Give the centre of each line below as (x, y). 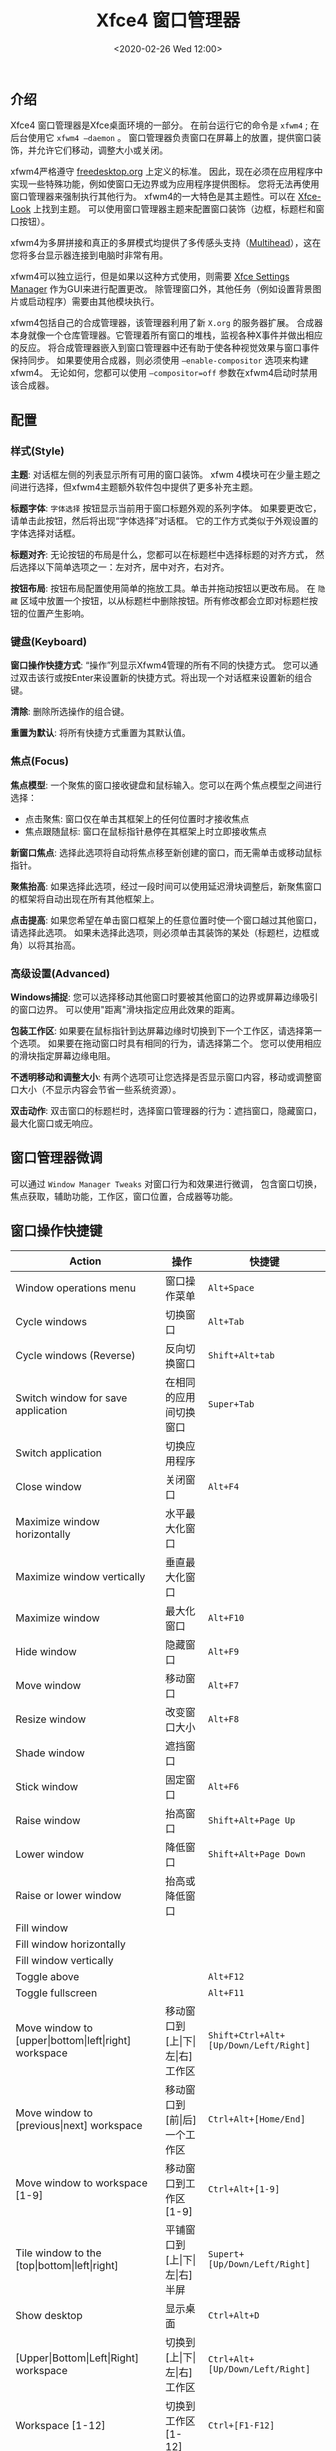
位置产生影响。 (58, 613)
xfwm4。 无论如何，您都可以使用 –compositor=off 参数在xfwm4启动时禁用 (164, 373)
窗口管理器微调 (56, 1157)
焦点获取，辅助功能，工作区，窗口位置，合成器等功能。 (124, 1196)
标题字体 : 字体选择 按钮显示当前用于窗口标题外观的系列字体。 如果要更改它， (166, 508)
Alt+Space (231, 1287)
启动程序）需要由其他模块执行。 (93, 302)
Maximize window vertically (80, 1576)
